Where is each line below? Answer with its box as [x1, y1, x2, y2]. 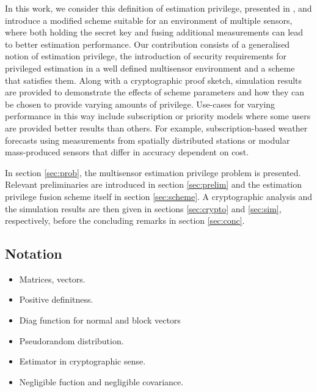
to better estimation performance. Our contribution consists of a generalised [5, 37, 290, 50]
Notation [5, 244, 62, 263]
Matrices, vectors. [19, 272, 86, 285]
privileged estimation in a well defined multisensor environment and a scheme [5, 61, 295, 74]
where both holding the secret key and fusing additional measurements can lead [5, 26, 304, 39]
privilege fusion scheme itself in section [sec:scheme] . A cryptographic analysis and [5, 190, 313, 202]
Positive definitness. [19, 293, 93, 306]
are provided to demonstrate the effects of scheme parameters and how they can [5, 86, 305, 98]
